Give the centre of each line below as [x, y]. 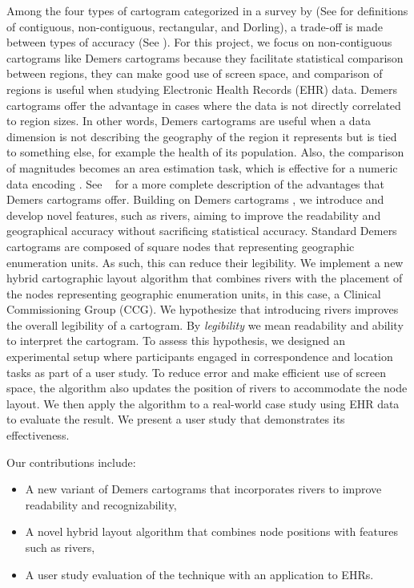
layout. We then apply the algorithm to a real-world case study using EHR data [203, 403]
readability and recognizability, [101, 504]
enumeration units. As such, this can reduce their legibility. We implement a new [205, 262]
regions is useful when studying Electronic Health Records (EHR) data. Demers [202, 89]
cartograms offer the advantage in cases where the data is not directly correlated [204, 105]
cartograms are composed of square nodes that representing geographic [181, 246]
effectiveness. [38, 435]
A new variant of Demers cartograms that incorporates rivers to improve [203, 489]
